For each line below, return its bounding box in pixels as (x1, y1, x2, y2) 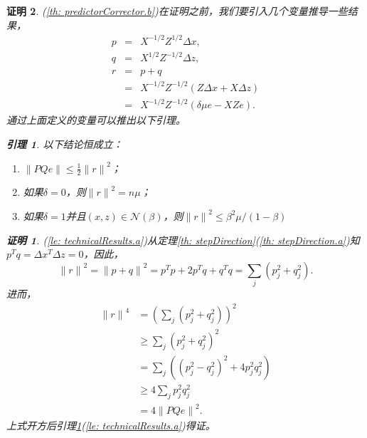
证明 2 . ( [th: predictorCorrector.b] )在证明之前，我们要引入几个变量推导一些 (6, 4, 348, 18)
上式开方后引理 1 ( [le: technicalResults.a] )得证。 (6, 418, 216, 433)
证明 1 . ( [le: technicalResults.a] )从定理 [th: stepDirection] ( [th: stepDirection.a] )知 (6, 232, 360, 247)
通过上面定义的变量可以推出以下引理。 (6, 113, 186, 127)
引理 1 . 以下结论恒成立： (6, 136, 123, 151)
